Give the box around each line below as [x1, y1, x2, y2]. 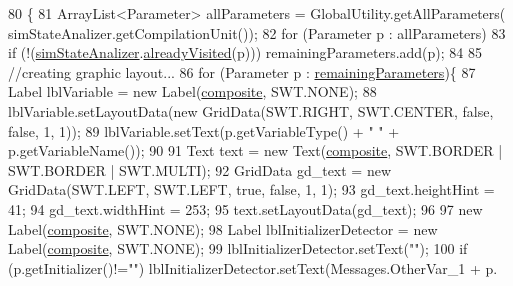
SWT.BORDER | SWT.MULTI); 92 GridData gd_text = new [8, 159, 392, 180]
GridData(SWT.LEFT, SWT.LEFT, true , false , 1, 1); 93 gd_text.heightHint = [8, 179, 495, 200]
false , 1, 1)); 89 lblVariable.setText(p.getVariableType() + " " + [8, 120, 400, 141]
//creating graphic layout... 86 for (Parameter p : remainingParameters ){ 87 [8, 61, 476, 82]
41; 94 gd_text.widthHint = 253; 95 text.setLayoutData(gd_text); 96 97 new [8, 198, 483, 219]
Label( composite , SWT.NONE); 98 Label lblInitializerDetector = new [8, 218, 438, 239]
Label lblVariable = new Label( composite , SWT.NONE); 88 [8, 81, 377, 102]
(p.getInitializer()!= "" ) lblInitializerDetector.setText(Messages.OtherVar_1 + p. [8, 257, 498, 278]
